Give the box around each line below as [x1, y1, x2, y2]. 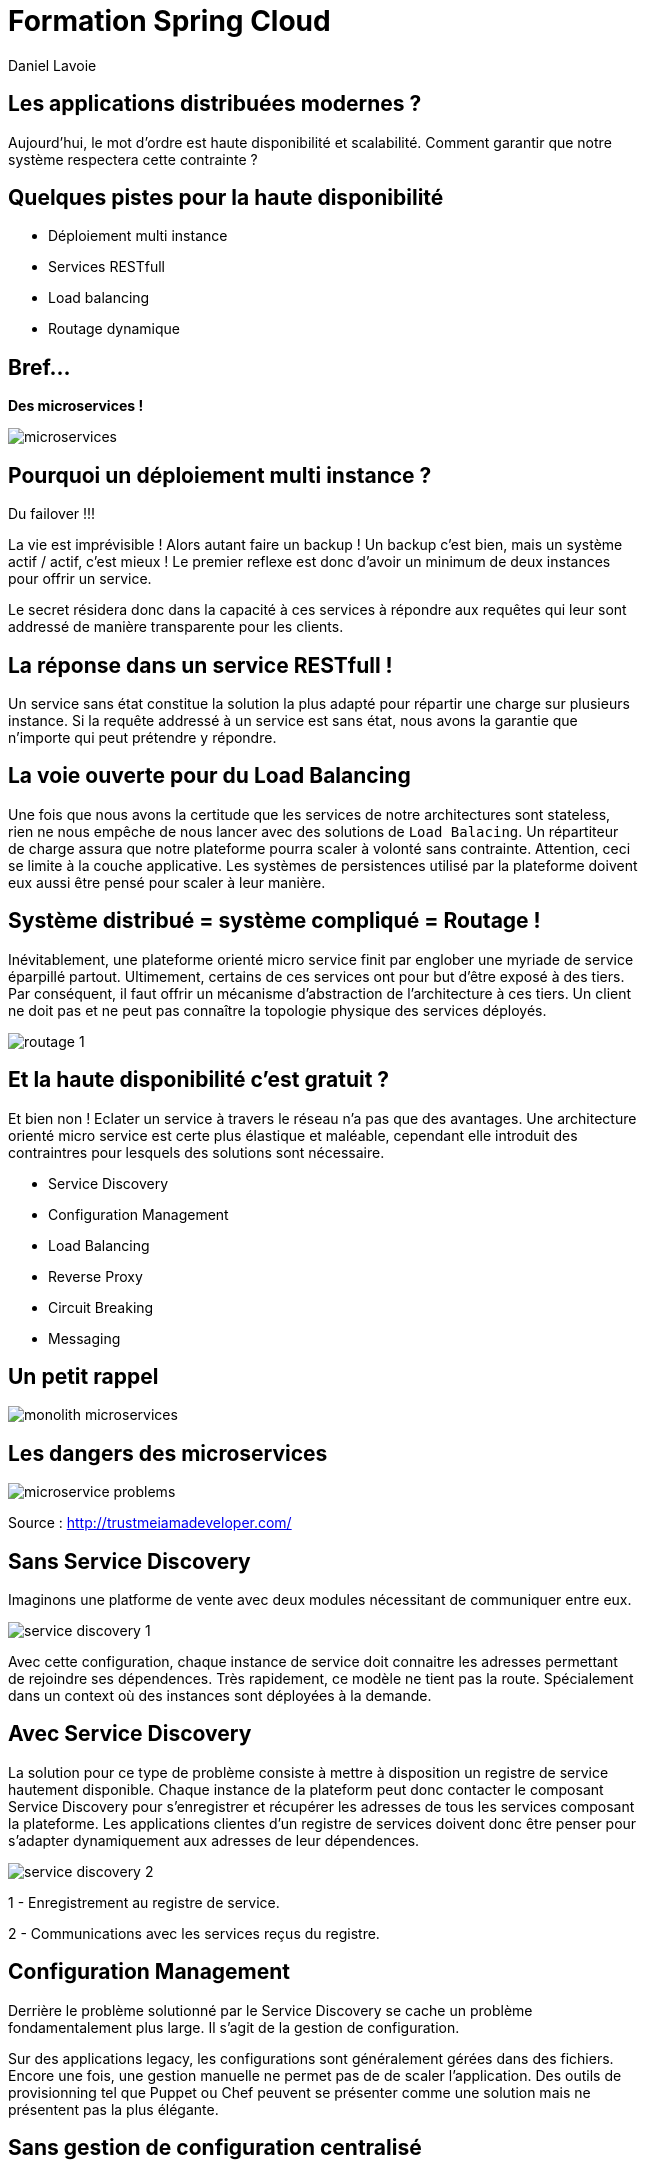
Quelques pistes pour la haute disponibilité [8, 185, 444, 211]
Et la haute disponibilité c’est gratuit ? [8, 1067, 390, 1093]
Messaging [48, 1329, 121, 1347]
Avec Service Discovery [8, 1721, 252, 1747]
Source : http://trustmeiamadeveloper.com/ [8, 1514, 292, 1532]
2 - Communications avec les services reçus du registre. [8, 1924, 380, 1942]
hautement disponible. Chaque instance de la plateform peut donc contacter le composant [8, 1780, 604, 1798]
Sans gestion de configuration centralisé [8, 2135, 422, 2161]
